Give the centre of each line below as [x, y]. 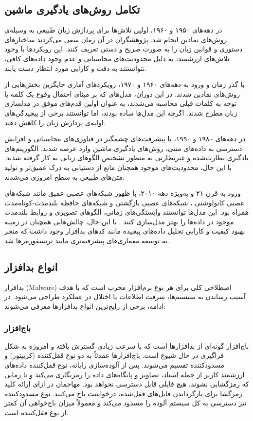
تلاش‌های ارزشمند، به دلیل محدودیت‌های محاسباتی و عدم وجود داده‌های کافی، [117, 58]
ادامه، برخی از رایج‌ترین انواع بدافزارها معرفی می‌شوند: [85, 306]
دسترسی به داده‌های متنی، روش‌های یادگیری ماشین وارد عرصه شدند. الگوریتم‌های [123, 148]
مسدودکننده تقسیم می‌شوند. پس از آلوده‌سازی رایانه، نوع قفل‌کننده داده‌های [115, 365]
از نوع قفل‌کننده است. [36, 413]
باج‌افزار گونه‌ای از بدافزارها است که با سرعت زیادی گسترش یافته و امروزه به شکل [127, 345]
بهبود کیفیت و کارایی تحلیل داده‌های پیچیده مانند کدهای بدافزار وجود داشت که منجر [125, 231]
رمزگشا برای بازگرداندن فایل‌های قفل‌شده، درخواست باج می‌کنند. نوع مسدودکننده [123, 393]
